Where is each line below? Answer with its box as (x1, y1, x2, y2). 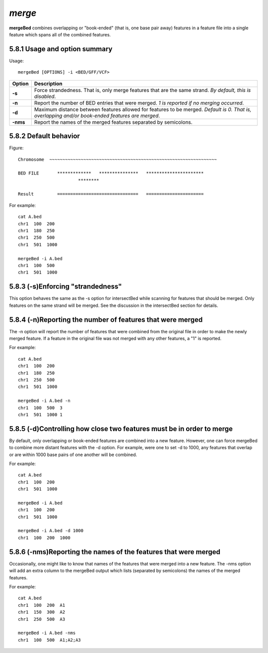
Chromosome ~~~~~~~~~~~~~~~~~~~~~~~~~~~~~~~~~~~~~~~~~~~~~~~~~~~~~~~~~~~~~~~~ (18, 157, 217, 162)
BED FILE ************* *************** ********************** (18, 171, 204, 176)
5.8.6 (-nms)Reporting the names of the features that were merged (9, 548, 221, 556)
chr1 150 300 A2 (18, 609, 66, 615)
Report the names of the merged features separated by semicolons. (34, 118, 193, 125)
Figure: (9, 145, 24, 151)
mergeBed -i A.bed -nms (18, 630, 76, 636)
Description (34, 80, 63, 87)
